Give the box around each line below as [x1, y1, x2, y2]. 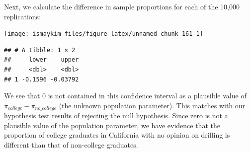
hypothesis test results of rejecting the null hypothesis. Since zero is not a [4, 110, 228, 121]
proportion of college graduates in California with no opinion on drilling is [4, 130, 230, 140]
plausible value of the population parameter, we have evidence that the [4, 120, 220, 130]
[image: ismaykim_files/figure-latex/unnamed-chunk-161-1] [4, 30, 203, 38]
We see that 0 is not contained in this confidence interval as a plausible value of [4, 90, 247, 101]
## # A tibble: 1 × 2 [4, 46, 76, 54]
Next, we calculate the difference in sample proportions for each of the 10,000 [4, 1, 240, 11]
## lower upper [4, 56, 79, 64]
